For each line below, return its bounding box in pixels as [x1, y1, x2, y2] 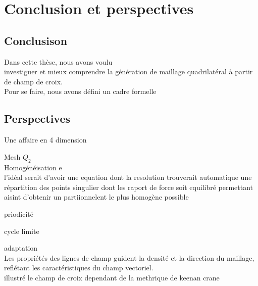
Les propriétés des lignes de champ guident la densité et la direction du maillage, [4, 252, 254, 263]
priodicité [4, 208, 34, 219]
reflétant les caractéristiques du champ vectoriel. [4, 262, 153, 273]
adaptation [4, 243, 38, 253]
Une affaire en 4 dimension [4, 134, 87, 145]
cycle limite [4, 225, 39, 236]
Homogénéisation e [4, 162, 62, 172]
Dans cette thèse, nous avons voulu [4, 56, 113, 67]
